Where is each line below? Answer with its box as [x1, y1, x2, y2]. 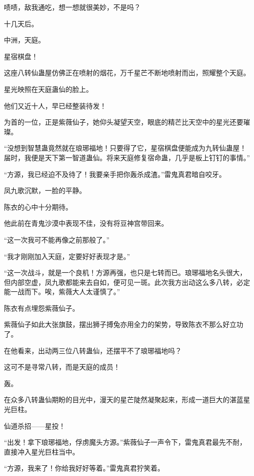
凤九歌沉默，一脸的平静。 [4, 185, 86, 195]
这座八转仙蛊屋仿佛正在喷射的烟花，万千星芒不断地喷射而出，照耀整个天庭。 [4, 67, 250, 78]
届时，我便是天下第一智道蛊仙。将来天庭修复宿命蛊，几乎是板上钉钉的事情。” [4, 152, 250, 162]
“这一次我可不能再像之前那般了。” [4, 234, 110, 244]
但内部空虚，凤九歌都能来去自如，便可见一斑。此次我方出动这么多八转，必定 [4, 277, 250, 287]
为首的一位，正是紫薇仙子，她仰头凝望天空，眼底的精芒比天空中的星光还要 [4, 117, 243, 127]
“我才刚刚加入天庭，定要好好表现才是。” [4, 251, 130, 261]
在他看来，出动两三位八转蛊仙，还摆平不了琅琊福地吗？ [4, 345, 182, 355]
